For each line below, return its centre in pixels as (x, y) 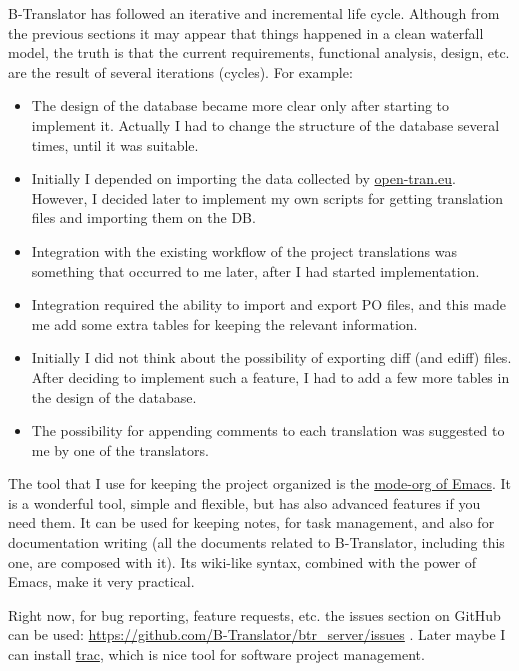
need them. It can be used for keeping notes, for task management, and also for (251, 522)
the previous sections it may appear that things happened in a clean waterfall (246, 32)
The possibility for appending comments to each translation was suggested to (268, 430)
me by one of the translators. (120, 449)
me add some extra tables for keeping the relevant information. (224, 323)
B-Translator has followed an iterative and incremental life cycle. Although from (254, 13)
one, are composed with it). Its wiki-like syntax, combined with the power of (242, 561)
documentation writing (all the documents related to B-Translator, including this (256, 542)
